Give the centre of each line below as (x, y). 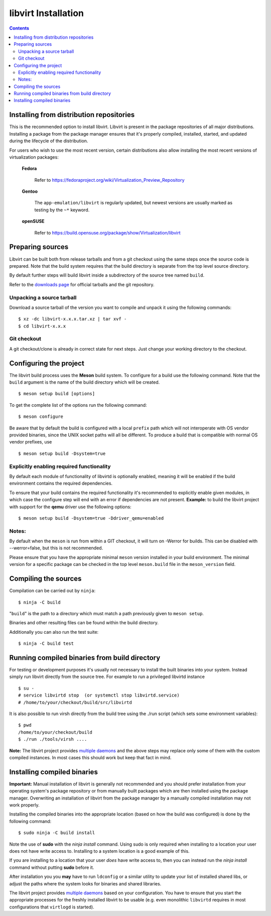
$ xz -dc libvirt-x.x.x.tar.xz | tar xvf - (73, 319)
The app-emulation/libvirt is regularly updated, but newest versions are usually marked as (133, 203)
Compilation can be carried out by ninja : (52, 591)
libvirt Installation (47, 13)
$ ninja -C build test (46, 644)
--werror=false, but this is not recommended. (56, 548)
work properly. (24, 805)
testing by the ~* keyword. (62, 210)
